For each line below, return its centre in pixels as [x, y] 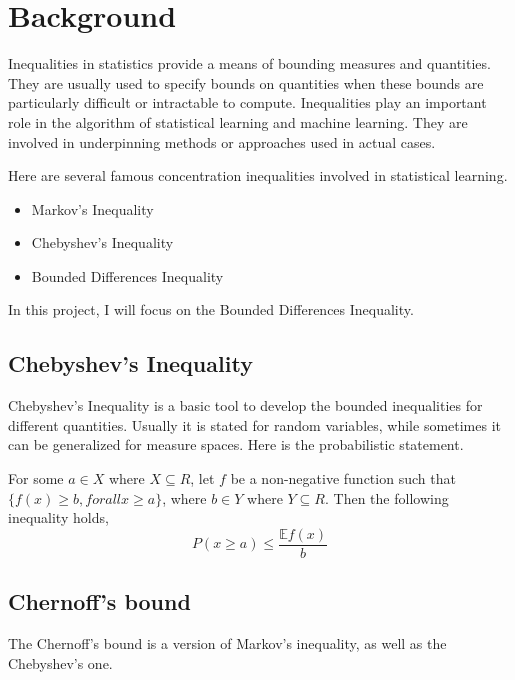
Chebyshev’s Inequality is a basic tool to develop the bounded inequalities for [245, 405]
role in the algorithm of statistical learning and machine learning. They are [238, 121]
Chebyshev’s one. [60, 662]
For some [36, 478]
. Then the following [386, 497]
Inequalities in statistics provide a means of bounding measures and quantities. [249, 63]
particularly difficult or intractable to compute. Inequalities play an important [247, 102]
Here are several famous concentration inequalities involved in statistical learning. [258, 175]
